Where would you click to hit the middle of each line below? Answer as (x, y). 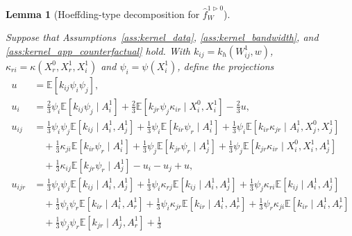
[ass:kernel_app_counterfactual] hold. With (98, 50)
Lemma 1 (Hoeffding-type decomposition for (103, 14)
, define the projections (226, 66)
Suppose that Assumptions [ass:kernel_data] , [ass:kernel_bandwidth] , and (162, 37)
